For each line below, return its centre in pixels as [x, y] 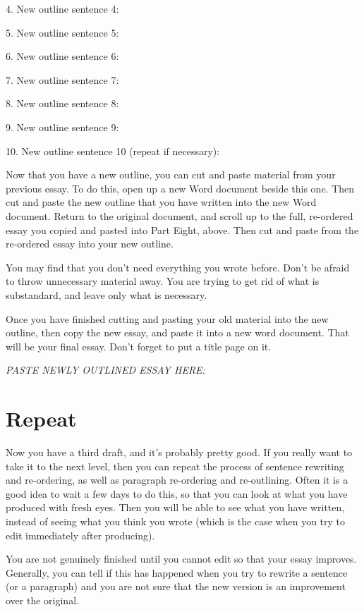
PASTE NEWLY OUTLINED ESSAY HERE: [105, 370]
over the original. [42, 600]
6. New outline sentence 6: [62, 56]
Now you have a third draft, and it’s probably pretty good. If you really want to [179, 452]
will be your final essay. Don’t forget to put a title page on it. [139, 346]
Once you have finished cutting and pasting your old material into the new [167, 318]
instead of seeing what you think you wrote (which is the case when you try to [176, 521]
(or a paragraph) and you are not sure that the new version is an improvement [176, 586]
